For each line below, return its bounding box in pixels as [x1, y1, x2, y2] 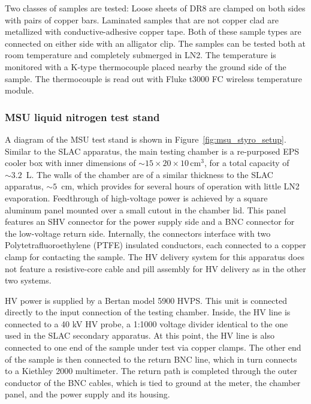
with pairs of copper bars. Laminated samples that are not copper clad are [5, 13, 279, 26]
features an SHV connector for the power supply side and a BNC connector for [5, 215, 295, 228]
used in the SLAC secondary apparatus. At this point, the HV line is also [5, 329, 274, 342]
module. [5, 84, 34, 97]
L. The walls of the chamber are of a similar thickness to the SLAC [26, 168, 273, 180]
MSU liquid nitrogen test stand [5, 109, 160, 124]
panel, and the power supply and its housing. [5, 388, 170, 400]
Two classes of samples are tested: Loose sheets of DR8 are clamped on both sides [5, 2, 306, 14]
